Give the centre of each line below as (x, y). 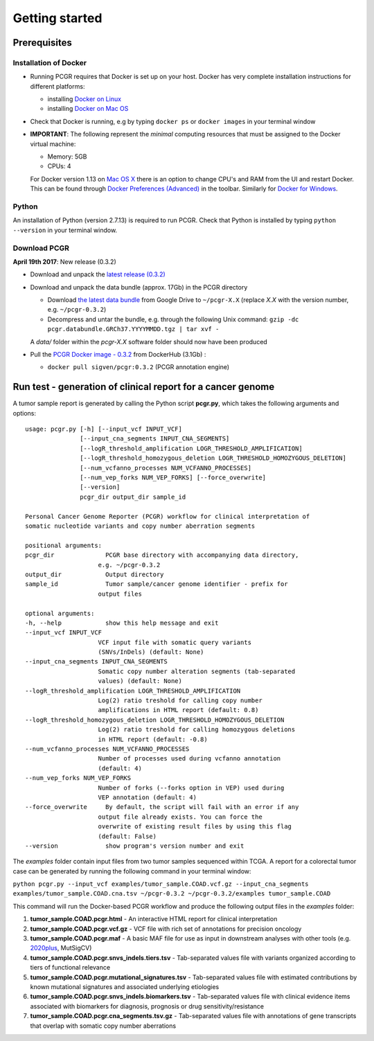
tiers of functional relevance (70, 968)
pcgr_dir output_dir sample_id (133, 497)
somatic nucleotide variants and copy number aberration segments (140, 526)
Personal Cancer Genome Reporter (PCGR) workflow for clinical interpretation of (168, 516)
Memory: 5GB (67, 157)
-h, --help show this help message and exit (122, 623)
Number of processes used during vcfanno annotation (189, 759)
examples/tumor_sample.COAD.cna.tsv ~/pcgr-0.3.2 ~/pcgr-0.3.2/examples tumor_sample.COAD (172, 894)
